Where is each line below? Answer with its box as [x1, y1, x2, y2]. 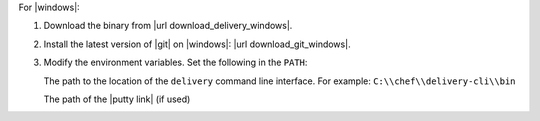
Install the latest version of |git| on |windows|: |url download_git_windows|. [43, 38, 351, 50]
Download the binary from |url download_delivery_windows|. [43, 20, 293, 32]
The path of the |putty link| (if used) [43, 93, 191, 105]
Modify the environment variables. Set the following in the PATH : [43, 56, 308, 69]
